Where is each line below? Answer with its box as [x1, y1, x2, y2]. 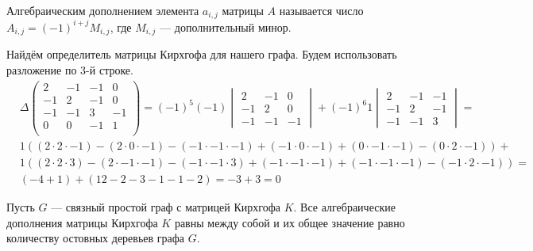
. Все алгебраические [293, 198, 396, 215]
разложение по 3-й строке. [6, 62, 133, 78]
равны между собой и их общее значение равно [174, 214, 405, 230]
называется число [279, 2, 364, 18]
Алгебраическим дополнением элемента [6, 2, 199, 18]
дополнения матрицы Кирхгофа [6, 214, 158, 230]
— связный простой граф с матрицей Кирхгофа [51, 198, 280, 215]
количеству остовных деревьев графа [6, 230, 185, 246]
